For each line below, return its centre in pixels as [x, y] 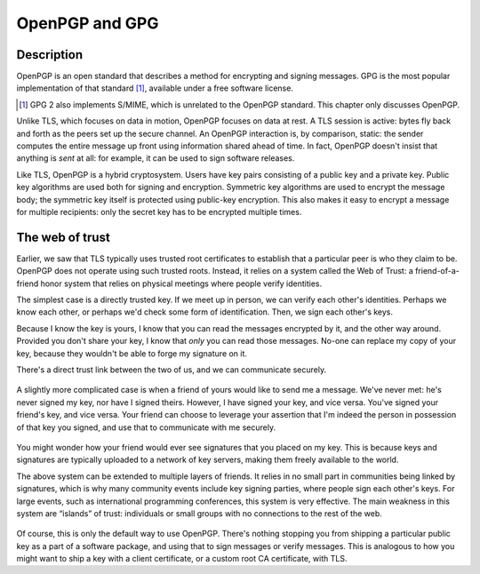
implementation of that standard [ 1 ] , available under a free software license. [155, 88]
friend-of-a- [437, 271]
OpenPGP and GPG [88, 23]
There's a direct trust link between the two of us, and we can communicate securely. [172, 370]
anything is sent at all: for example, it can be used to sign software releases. [156, 158]
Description [50, 55]
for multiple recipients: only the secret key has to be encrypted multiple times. [159, 211]
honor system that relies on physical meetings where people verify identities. [181, 283]
